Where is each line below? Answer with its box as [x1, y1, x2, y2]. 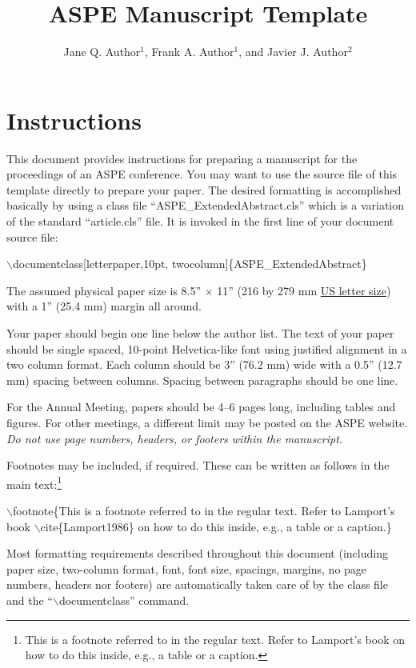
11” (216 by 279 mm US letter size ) [217, 282, 391, 298]
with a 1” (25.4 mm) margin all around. [6, 298, 202, 314]
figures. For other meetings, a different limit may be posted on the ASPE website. [6, 414, 408, 430]
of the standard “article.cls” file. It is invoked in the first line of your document [6, 213, 394, 230]
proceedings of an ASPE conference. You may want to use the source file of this [6, 166, 398, 182]
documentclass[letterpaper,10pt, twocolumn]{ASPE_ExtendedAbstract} [12, 255, 367, 272]
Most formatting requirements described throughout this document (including [6, 545, 388, 562]
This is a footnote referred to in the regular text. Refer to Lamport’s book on [25, 630, 405, 647]
